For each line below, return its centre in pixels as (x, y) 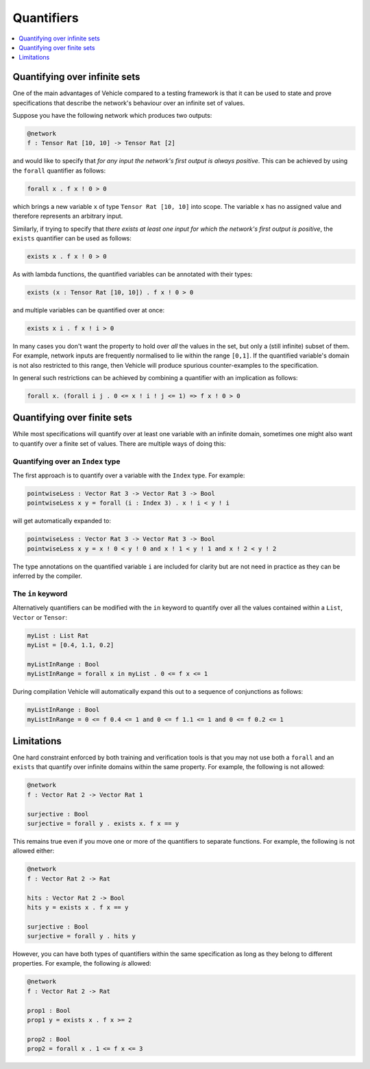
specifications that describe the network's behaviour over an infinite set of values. (129, 103)
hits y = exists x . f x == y (78, 907)
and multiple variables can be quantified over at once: (88, 310)
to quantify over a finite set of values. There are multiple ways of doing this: (119, 443)
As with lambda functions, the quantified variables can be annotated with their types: (133, 274)
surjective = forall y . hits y (82, 936)
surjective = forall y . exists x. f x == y (103, 823)
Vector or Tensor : (40, 617)
